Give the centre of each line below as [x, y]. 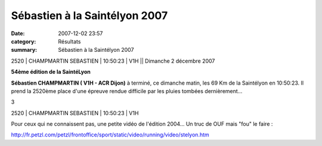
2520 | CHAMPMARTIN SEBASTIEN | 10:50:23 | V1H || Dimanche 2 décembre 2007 [113, 61]
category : [24, 41]
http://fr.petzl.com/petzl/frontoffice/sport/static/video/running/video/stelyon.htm [110, 135]
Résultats [69, 41]
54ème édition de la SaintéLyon [51, 72]
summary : [24, 50]
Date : [18, 33]
